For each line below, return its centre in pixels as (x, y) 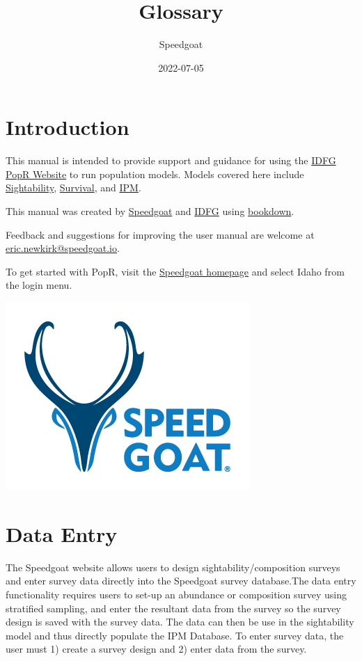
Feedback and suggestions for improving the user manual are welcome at (160, 234)
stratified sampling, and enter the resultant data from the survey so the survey (173, 608)
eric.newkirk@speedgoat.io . (63, 248)
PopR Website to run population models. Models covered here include (155, 174)
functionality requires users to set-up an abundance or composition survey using (176, 594)
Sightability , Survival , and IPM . (73, 188)
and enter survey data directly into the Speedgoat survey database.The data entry (181, 581)
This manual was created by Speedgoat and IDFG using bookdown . (150, 211)
